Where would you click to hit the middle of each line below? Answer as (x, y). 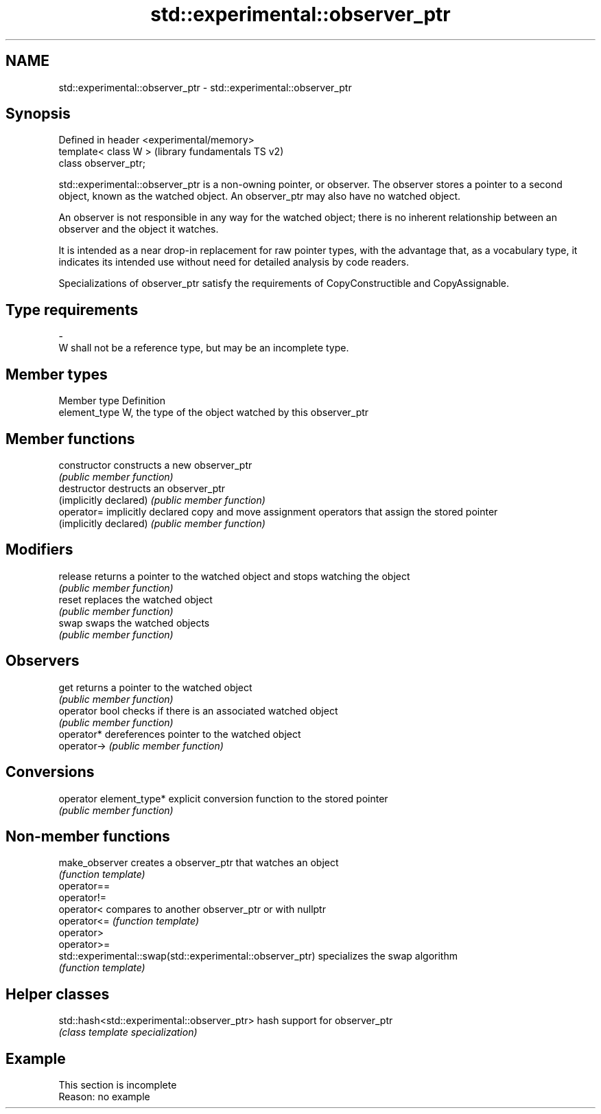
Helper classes (58, 994)
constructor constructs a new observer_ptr (155, 465)
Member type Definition (112, 401)
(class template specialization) (128, 1032)
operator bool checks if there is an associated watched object (198, 710)
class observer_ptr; (102, 163)
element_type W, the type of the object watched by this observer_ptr (214, 413)
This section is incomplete (118, 1085)
